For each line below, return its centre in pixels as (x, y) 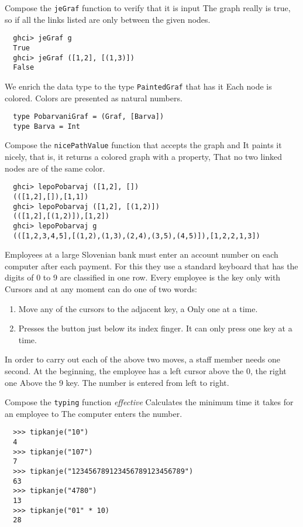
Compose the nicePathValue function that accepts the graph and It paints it (143, 145)
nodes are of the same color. (55, 168)
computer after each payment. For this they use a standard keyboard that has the (151, 266)
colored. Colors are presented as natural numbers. (94, 97)
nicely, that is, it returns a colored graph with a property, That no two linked (144, 157)
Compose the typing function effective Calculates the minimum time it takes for (149, 402)
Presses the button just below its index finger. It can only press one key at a (155, 328)
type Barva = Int (47, 126)
